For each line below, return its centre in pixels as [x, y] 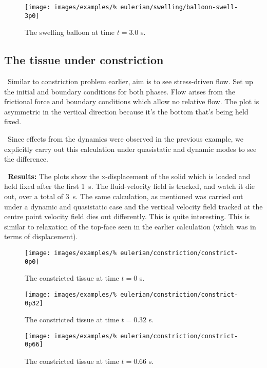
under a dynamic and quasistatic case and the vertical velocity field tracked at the [133, 206]
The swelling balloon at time [70, 32]
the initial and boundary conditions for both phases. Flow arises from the [120, 91]
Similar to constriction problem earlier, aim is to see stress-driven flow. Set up [130, 81]
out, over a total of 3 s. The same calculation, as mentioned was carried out [124, 196]
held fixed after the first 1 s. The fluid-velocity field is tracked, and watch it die [130, 186]
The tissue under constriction [84, 60]
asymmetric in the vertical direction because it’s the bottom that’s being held [126, 111]
